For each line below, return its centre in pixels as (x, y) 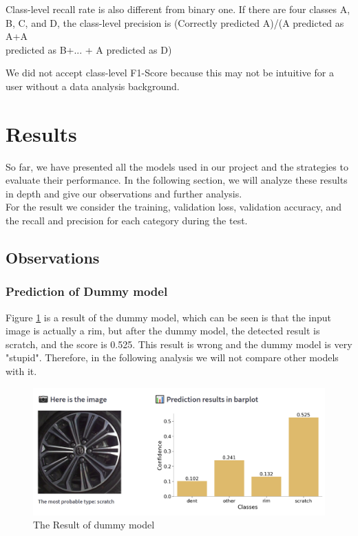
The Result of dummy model (94, 525)
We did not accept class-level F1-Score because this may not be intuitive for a (170, 73)
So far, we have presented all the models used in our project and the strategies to (177, 166)
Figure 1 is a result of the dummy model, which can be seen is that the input (169, 317)
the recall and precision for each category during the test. (127, 221)
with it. (21, 371)
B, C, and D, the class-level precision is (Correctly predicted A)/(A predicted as (175, 22)
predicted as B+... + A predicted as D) (89, 49)
